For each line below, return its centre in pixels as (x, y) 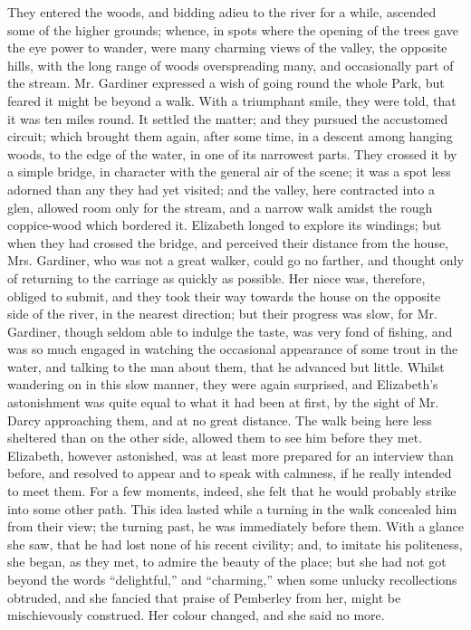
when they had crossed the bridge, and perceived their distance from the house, (228, 242)
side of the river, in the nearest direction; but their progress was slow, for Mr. (222, 314)
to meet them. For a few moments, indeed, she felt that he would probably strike (232, 491)
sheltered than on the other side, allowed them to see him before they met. (215, 438)
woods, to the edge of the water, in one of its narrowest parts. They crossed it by (232, 153)
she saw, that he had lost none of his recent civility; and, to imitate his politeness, (235, 544)
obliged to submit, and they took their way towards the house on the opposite (224, 296)
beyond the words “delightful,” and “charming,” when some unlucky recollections (232, 579)
